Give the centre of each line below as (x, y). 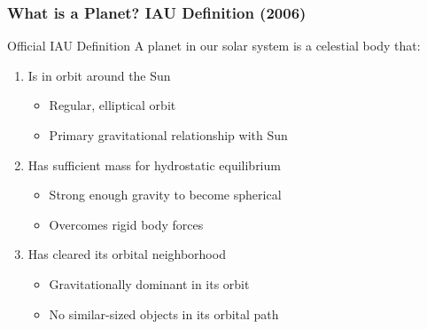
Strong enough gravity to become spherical (165, 195)
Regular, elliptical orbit (113, 105)
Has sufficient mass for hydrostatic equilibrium (154, 164)
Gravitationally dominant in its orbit (149, 283)
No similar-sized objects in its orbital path (164, 313)
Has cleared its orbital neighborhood (127, 254)
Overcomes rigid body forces (126, 224)
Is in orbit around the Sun (99, 75)
